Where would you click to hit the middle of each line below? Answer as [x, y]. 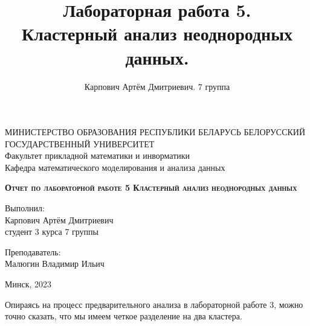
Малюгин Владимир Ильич [55, 264]
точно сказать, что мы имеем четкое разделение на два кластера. [124, 316]
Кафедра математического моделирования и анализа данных [115, 167]
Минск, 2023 [28, 284]
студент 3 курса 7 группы [52, 232]
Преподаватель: [33, 251]
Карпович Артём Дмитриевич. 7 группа [157, 86]
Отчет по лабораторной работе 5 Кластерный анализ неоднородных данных [151, 187]
